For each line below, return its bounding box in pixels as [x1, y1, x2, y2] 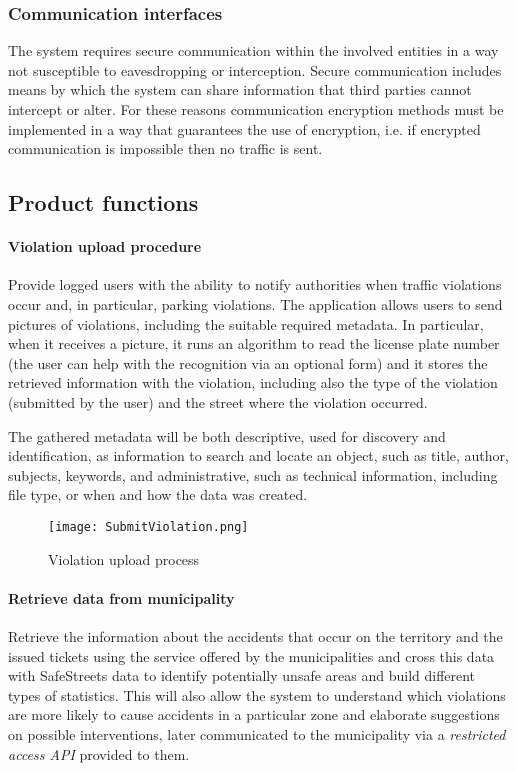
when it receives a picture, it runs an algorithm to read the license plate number [8, 333, 500, 354]
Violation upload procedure [8, 236, 202, 257]
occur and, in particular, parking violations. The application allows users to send [8, 293, 503, 314]
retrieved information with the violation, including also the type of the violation [8, 372, 498, 393]
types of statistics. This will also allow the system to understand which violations [8, 684, 506, 705]
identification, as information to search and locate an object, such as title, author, [8, 445, 509, 466]
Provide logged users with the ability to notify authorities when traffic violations [8, 274, 502, 295]
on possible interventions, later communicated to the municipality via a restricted [8, 723, 506, 744]
